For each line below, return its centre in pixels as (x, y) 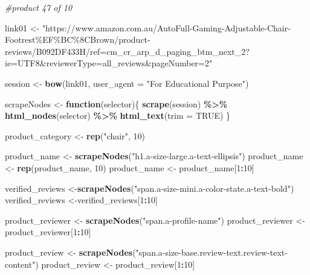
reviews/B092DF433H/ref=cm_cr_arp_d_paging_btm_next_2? (127, 51)
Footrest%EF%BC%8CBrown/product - (78, 40)
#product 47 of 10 (39, 7)
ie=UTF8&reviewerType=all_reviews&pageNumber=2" (109, 63)
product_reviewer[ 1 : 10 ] (48, 232)
